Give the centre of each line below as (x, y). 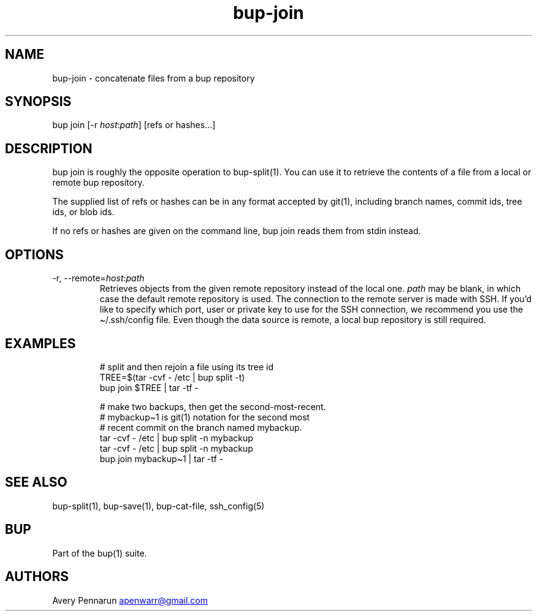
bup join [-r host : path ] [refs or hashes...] (134, 125)
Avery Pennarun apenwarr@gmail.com (130, 600)
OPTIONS (34, 254)
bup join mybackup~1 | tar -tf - (162, 458)
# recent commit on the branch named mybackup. (201, 427)
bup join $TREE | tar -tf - (149, 387)
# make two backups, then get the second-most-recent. (213, 406)
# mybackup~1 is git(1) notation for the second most (205, 417)
